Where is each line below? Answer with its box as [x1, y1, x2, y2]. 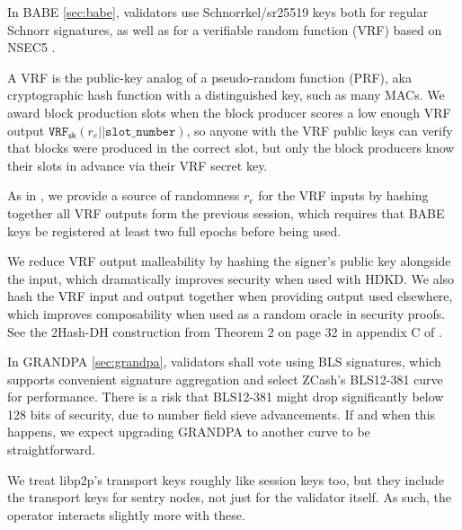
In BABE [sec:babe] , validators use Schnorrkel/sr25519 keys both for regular [7, 3, 428, 21]
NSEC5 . [7, 38, 56, 57]
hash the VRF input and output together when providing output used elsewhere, [7, 287, 453, 305]
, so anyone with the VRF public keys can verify [186, 120, 453, 139]
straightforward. [7, 440, 95, 459]
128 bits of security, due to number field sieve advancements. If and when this [7, 404, 436, 423]
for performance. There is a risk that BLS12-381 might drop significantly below [7, 387, 444, 406]
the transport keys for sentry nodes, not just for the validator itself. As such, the [7, 488, 451, 507]
